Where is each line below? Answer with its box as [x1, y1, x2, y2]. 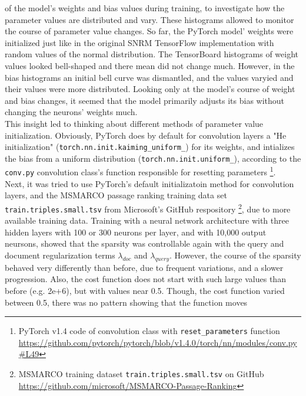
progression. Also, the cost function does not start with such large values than [5, 273, 286, 285]
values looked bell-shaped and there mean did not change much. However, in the [5, 59, 295, 71]
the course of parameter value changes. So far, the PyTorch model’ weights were [5, 25, 294, 37]
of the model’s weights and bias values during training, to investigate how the [5, 2, 285, 14]
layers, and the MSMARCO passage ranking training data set [5, 189, 227, 201]
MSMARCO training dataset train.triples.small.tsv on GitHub [18, 368, 264, 380]
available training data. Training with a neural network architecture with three [5, 214, 289, 227]
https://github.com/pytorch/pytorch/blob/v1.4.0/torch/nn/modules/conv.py [18, 336, 297, 348]
